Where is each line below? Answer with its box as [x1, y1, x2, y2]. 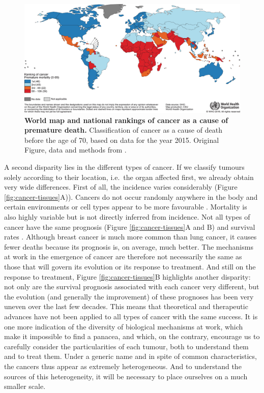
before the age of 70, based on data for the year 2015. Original [24, 134, 219, 145]
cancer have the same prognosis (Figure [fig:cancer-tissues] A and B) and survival [4, 221, 255, 232]
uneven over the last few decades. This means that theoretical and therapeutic [4, 301, 248, 312]
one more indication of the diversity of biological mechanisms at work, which [4, 321, 243, 331]
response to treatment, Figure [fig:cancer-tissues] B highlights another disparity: [4, 271, 251, 282]
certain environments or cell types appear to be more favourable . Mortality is [4, 201, 247, 212]
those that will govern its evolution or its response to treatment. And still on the [4, 261, 256, 271]
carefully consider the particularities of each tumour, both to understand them [4, 341, 249, 351]
